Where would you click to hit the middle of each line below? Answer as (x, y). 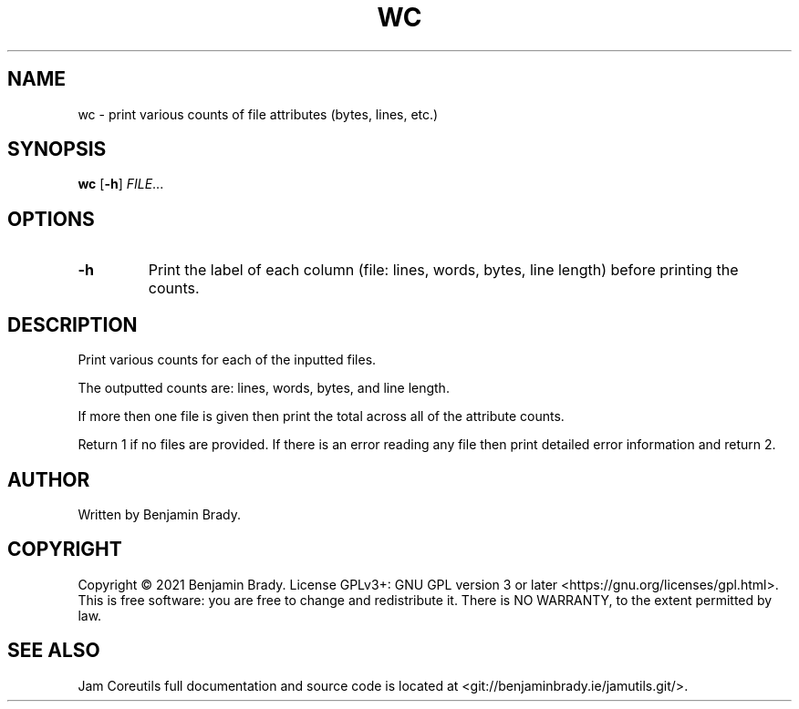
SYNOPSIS (57, 149)
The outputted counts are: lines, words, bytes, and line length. (264, 388)
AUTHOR (49, 479)
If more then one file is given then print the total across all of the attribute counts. (321, 416)
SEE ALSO (54, 651)
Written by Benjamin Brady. (159, 514)
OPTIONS (51, 219)
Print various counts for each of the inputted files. (227, 360)
